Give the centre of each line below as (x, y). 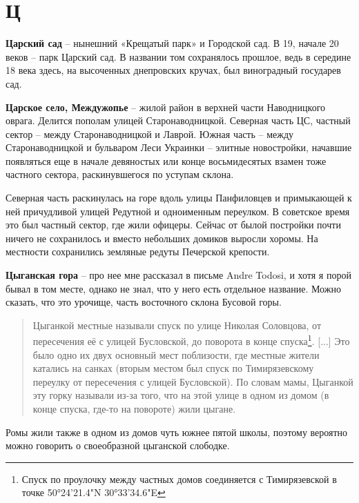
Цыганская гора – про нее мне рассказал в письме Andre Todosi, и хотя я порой (178, 275)
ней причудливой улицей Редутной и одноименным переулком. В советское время (178, 211)
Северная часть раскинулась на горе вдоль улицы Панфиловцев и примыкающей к (179, 198)
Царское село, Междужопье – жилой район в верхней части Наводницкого (166, 107)
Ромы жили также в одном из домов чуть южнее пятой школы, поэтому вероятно (177, 432)
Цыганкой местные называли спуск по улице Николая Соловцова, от (177, 325)
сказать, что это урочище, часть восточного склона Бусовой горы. (144, 302)
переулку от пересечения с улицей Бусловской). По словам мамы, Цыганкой (193, 381)
